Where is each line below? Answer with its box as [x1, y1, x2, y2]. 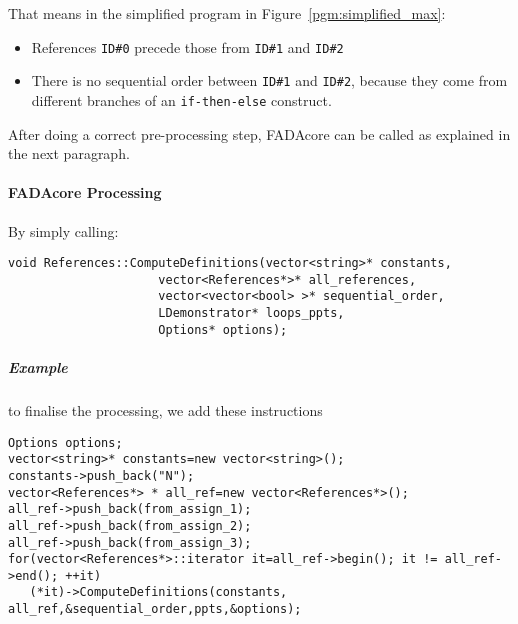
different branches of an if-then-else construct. [31, 89, 332, 110]
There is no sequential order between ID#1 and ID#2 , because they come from [31, 70, 508, 91]
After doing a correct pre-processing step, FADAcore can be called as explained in [8, 123, 511, 144]
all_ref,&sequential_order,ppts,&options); [8, 602, 302, 617]
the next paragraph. [8, 143, 130, 164]
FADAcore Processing [8, 182, 162, 203]
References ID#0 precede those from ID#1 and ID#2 [31, 36, 344, 57]
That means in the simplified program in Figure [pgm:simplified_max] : [8, 3, 446, 23]
